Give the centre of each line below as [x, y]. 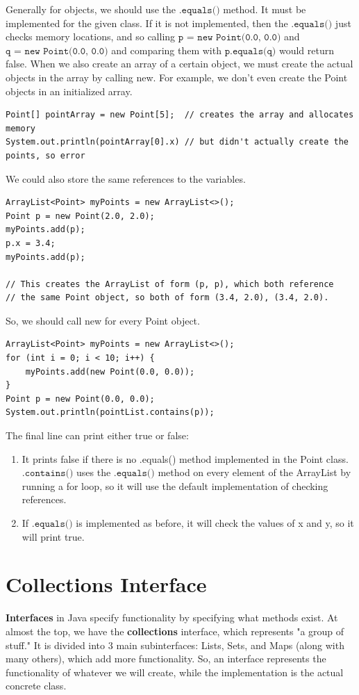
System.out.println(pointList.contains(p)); [110, 412]
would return [306, 50]
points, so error [45, 155]
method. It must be [265, 9]
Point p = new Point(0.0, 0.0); [80, 399]
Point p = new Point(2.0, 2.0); [80, 216]
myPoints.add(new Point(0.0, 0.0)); [110, 371]
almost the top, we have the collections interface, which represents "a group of [175, 631]
